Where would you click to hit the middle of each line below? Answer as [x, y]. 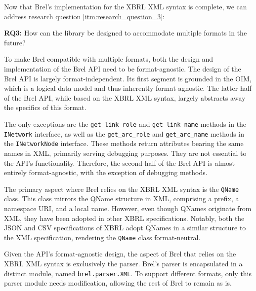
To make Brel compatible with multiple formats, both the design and [109, 59]
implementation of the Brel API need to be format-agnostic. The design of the [123, 68]
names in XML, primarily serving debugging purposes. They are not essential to [125, 153]
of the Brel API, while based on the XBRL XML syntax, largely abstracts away [125, 97]
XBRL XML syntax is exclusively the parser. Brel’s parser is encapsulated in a [123, 263]
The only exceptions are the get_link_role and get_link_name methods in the [125, 124]
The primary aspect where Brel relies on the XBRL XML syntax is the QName [122, 189]
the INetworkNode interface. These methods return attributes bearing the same [124, 143]
